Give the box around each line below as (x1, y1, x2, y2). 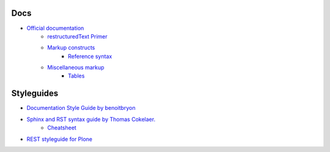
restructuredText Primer (47, 32, 108, 40)
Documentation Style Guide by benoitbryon (26, 104, 136, 112)
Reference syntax (68, 52, 112, 60)
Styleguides (11, 89, 59, 99)
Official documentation (26, 24, 84, 32)
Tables (68, 72, 85, 79)
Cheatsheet (47, 124, 76, 131)
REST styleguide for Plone (26, 135, 93, 143)
